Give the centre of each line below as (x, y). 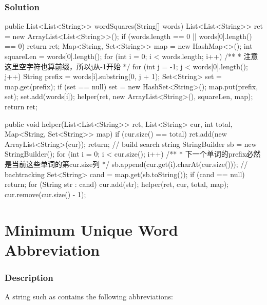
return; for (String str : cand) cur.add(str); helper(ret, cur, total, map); (117, 184)
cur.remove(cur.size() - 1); (45, 194)
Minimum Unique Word (91, 229)
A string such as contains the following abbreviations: (89, 297)
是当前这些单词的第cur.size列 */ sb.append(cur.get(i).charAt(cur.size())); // (126, 164)
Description (29, 277)
